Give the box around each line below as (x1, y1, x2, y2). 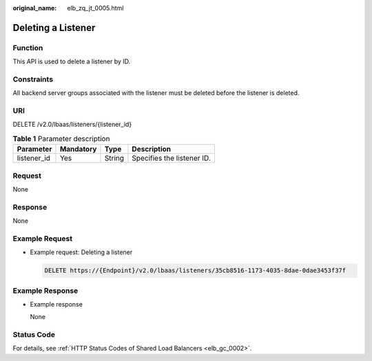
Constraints (12, 74, 54, 84)
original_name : (12, 4, 57, 12)
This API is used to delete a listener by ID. (12, 57, 131, 65)
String (104, 154, 124, 163)
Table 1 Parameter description (12, 134, 110, 144)
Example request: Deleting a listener (30, 248, 133, 256)
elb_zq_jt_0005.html (67, 4, 124, 12)
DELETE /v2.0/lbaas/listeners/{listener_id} (12, 121, 132, 129)
